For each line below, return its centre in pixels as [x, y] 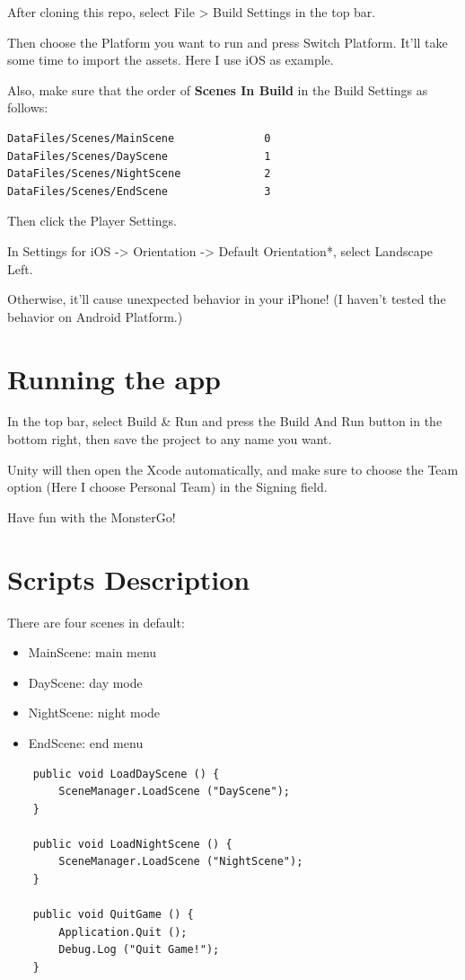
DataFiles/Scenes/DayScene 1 [139, 156]
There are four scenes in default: [96, 622]
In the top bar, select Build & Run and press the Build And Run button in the [225, 421]
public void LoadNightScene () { [132, 844]
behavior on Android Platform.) [95, 316]
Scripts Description [129, 579]
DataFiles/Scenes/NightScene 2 [139, 174]
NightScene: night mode [94, 713]
